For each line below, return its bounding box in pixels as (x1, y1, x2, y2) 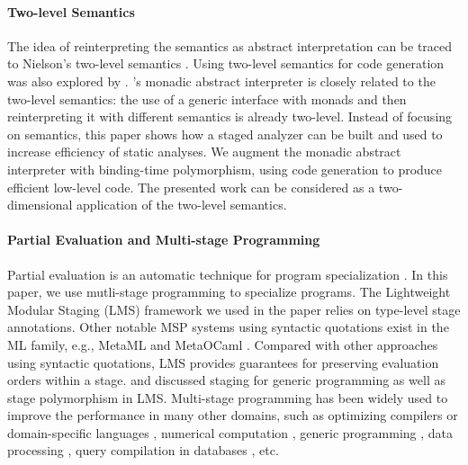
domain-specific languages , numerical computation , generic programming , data (7, 423, 454, 442)
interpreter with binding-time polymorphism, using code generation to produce (7, 159, 443, 178)
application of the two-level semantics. (76, 195, 287, 214)
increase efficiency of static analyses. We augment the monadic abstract (7, 142, 401, 161)
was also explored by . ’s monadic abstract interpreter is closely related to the (7, 71, 436, 90)
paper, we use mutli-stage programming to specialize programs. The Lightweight (7, 282, 451, 301)
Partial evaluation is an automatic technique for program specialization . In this (7, 264, 448, 283)
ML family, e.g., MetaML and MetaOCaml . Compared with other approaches (7, 335, 438, 353)
